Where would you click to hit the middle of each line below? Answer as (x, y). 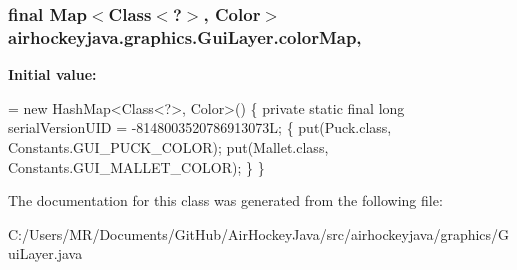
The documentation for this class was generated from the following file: (225, 200)
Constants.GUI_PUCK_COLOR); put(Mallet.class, (168, 146)
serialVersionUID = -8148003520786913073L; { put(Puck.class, (200, 127)
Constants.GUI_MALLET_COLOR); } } (136, 166)
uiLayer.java (45, 253)
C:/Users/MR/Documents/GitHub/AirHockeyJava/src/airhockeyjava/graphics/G (259, 233)
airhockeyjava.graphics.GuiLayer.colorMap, (185, 36)
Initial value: (52, 74)
